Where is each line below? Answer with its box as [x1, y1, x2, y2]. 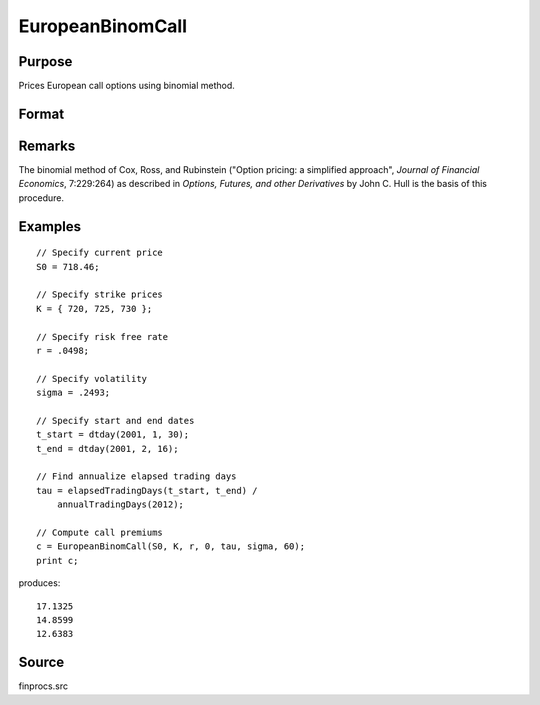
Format [18, 105, 65, 122]
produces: [18, 577, 61, 589]
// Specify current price [36, 247, 164, 259]
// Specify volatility [36, 373, 148, 384]
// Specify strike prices [36, 289, 164, 300]
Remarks [18, 137, 76, 154]
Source [18, 654, 65, 671]
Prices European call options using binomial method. [18, 80, 235, 92]
